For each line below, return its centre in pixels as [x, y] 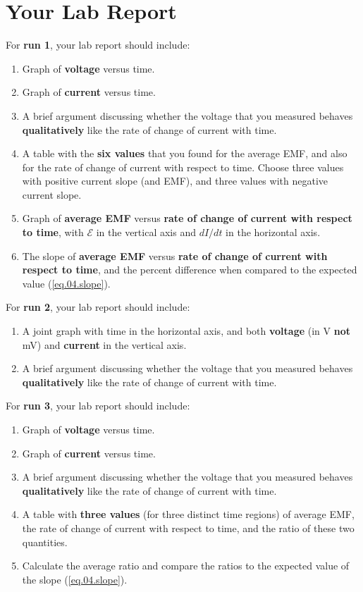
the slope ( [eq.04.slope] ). [75, 579]
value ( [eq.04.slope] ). [66, 283]
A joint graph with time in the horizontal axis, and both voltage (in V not [186, 331]
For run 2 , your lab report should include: [98, 307]
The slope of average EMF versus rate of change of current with [175, 255]
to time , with [53, 232]
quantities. [45, 542]
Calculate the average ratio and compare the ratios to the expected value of [186, 566]
